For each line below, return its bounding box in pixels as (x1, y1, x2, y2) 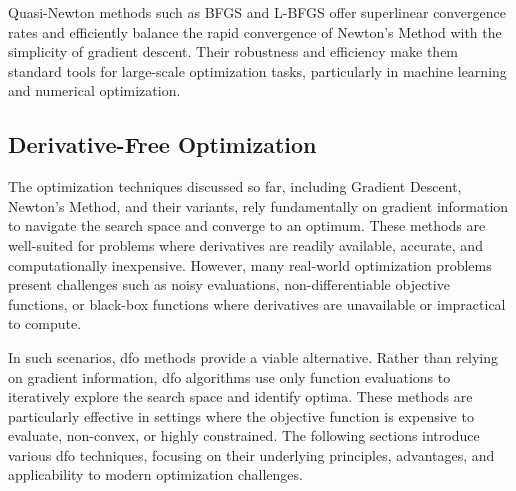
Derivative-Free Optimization (8, 129, 317, 160)
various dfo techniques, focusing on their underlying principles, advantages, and (8, 444, 495, 465)
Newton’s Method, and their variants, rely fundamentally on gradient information (8, 195, 509, 216)
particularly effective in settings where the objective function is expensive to (8, 405, 474, 426)
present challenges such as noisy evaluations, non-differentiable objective (8, 274, 450, 295)
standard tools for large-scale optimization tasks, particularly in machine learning (8, 60, 507, 81)
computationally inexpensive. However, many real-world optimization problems (8, 254, 492, 275)
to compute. (8, 313, 82, 334)
